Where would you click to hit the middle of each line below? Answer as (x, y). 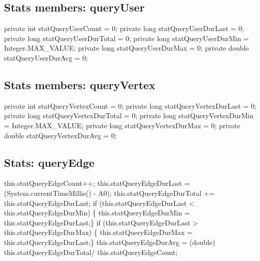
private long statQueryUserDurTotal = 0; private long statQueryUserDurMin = (126, 38)
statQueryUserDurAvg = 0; (46, 57)
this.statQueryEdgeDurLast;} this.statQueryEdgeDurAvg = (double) (110, 242)
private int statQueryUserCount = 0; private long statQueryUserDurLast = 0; (124, 28)
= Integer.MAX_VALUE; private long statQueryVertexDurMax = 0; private (122, 125)
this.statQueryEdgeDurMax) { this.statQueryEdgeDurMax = (98, 232)
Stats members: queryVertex (80, 84)
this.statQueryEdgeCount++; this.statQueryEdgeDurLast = (97, 183)
